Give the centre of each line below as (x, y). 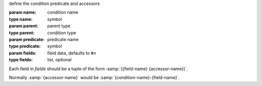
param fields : (23, 53)
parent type (59, 26)
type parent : (22, 33)
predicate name (63, 39)
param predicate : (27, 39)
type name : (21, 19)
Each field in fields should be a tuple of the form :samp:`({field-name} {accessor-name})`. (98, 69)
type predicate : (25, 46)
